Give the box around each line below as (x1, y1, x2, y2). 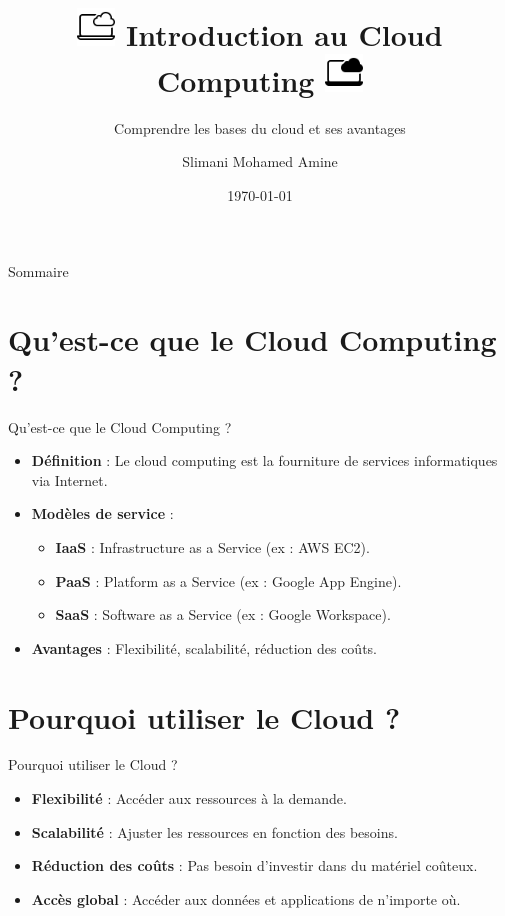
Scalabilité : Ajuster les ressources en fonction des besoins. (31, 821, 398, 842)
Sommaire (8, 260, 69, 281)
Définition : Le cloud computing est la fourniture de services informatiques (31, 450, 498, 471)
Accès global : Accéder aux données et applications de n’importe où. (31, 888, 461, 909)
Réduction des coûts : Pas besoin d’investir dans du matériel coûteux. (31, 855, 478, 876)
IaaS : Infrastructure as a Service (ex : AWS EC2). (55, 536, 370, 557)
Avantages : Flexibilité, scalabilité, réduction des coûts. (31, 637, 377, 658)
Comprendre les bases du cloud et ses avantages (114, 117, 406, 138)
